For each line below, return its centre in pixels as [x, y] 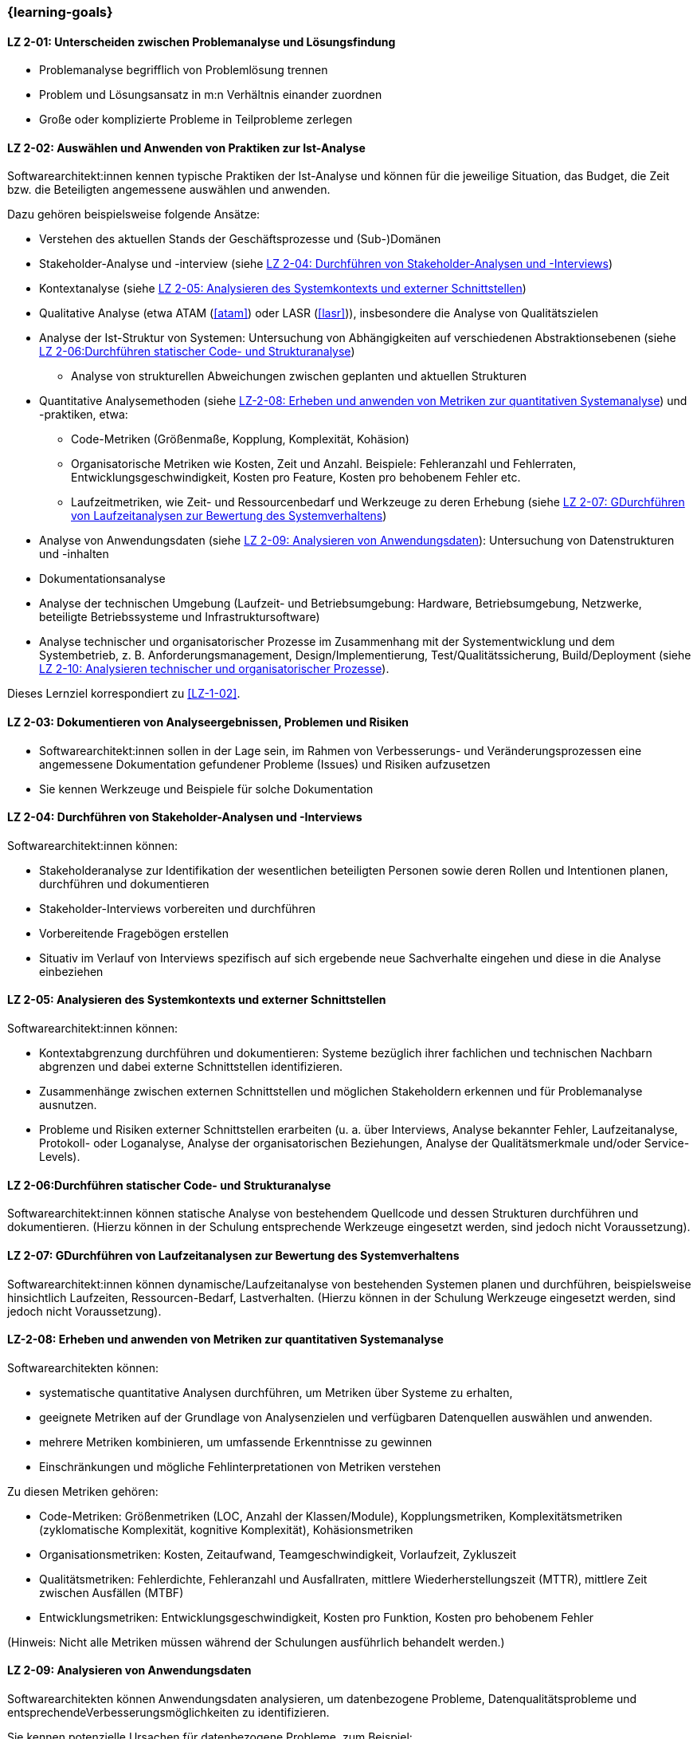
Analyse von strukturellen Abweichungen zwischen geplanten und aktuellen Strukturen [299, 376]
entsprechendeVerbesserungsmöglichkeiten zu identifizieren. [168, 1712]
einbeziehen [71, 971]
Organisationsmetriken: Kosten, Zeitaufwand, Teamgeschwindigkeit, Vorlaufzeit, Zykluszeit [278, 1554]
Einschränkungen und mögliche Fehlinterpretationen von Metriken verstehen [240, 1466]
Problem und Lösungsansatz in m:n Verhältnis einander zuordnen [211, 95]
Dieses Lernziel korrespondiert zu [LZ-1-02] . [124, 694]
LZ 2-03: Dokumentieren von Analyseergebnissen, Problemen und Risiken [208, 722]
